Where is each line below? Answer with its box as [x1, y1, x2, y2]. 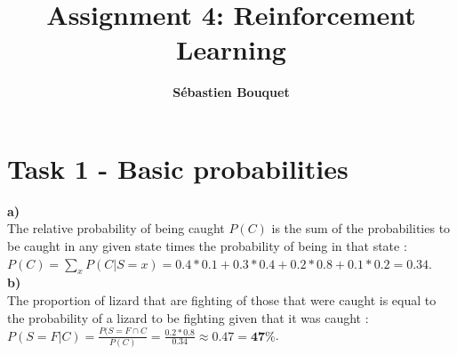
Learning [176, 31, 286, 68]
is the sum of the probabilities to [271, 219, 451, 238]
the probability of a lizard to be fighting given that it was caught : [7, 308, 369, 327]
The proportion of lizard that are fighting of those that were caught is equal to [7, 291, 437, 310]
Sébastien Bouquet [172, 83, 290, 101]
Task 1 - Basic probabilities [7, 149, 349, 186]
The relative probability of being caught [7, 219, 225, 238]
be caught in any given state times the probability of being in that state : [7, 237, 407, 255]
